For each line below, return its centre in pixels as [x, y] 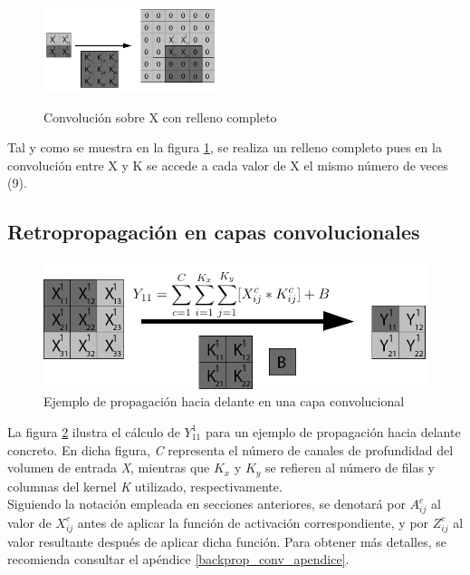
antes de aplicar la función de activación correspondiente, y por [253, 522]
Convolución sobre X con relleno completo [160, 117]
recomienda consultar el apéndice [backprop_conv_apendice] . [178, 559]
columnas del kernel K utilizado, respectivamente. [145, 486]
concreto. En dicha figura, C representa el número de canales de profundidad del [230, 449]
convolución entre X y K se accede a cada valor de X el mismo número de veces [228, 165]
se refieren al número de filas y [350, 468]
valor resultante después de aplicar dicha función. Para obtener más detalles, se [227, 541]
